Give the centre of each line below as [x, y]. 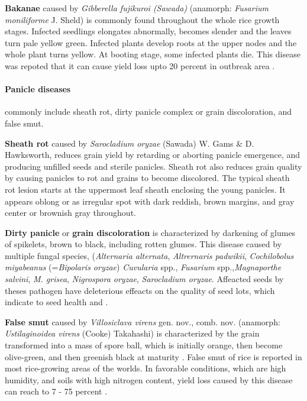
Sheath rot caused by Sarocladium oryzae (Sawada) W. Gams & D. [130, 143]
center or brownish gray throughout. [70, 213]
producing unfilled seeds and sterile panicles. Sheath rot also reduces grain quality [153, 166]
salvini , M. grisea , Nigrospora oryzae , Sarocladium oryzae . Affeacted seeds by [144, 279]
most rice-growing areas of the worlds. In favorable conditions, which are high [146, 368]
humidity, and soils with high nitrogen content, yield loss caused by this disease [149, 379]
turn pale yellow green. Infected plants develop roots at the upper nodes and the [151, 42]
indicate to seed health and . [56, 302]
